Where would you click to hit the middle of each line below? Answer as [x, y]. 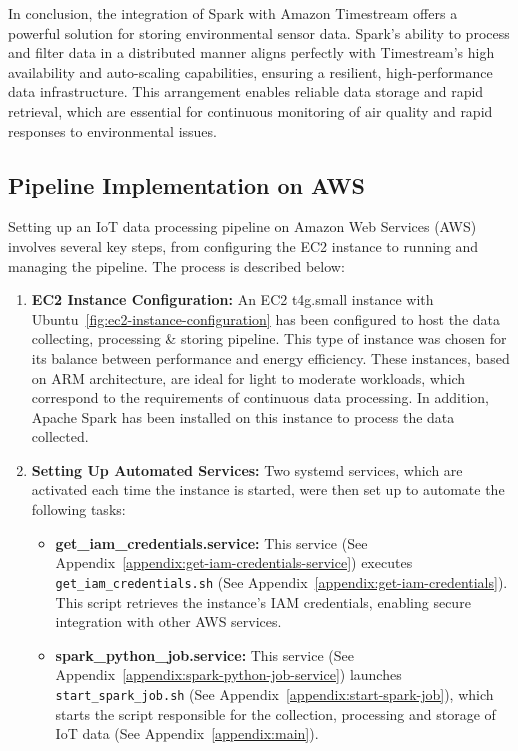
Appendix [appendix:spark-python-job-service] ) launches [228, 674]
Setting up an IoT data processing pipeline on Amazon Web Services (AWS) [242, 226]
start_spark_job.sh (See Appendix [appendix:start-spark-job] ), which [274, 693]
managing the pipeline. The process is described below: [176, 265]
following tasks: [78, 509]
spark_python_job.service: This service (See [204, 654]
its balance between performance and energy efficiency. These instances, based [270, 357]
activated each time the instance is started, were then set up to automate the [268, 489]
